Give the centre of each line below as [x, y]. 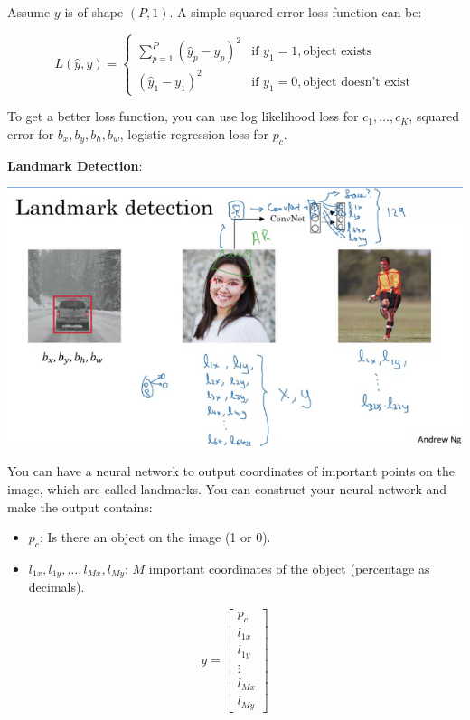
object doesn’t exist [357, 82]
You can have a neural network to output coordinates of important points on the [231, 471]
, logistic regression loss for [194, 133]
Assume [29, 12]
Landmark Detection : [75, 165]
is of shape [94, 12]
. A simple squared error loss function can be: [296, 12]
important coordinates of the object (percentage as [289, 568]
